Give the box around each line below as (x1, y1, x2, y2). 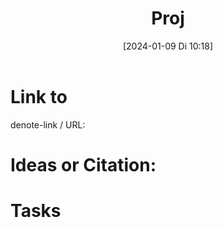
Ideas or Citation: (10, 153, 157, 176)
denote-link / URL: (10, 118, 86, 131)
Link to (10, 85, 68, 108)
